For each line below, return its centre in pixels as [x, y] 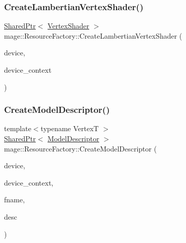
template [18, 128]
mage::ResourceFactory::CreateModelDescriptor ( [81, 148]
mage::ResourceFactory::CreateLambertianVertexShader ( [93, 35]
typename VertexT [70, 128]
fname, [14, 200]
